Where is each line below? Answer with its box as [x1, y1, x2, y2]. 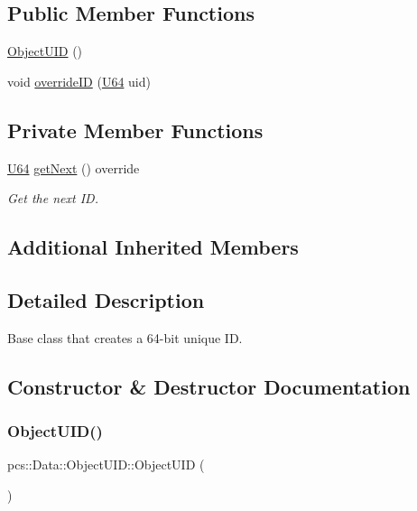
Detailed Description [7, 285, 205, 313]
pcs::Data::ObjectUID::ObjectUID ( [7, 455, 205, 474]
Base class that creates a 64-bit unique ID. [7, 328, 243, 347]
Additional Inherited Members [7, 233, 299, 261]
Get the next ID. [7, 189, 98, 208]
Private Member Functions [7, 116, 264, 144]
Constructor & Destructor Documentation [7, 372, 411, 400]
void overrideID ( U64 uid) [7, 71, 151, 90]
